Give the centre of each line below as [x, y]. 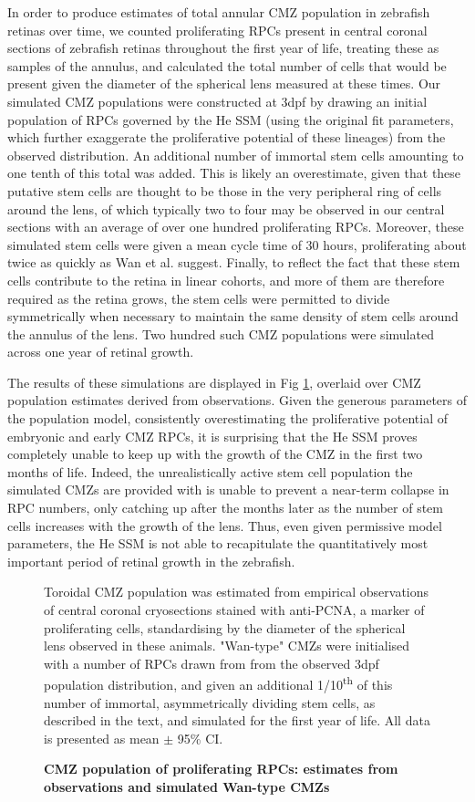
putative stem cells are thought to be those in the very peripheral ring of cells [225, 190]
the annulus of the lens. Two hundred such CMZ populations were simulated [221, 333]
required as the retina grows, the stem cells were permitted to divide [199, 298]
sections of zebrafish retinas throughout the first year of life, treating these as [223, 48]
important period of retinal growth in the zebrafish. [151, 561]
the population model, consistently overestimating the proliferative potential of [227, 418]
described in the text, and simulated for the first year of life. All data [237, 720]
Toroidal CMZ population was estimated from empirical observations [237, 592]
